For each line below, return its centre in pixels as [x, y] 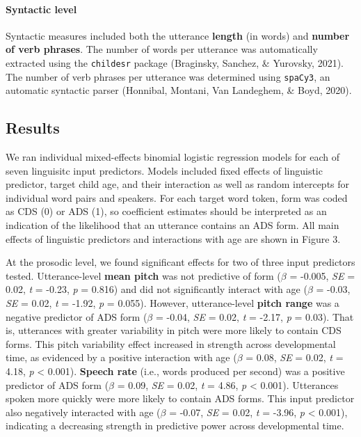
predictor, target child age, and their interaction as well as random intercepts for [178, 184]
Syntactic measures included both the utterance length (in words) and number [178, 35]
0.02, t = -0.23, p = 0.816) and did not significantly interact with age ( [157, 289]
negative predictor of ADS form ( [77, 316]
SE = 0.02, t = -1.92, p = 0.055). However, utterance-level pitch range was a [173, 303]
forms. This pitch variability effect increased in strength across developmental [171, 343]
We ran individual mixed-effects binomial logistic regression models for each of [173, 157]
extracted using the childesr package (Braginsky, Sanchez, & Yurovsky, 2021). [175, 62]
